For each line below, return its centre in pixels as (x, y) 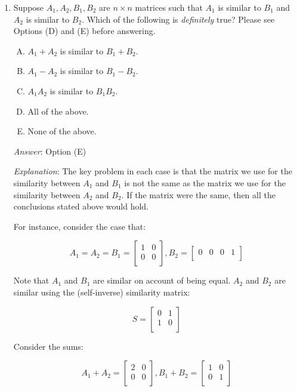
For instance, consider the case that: (80, 226)
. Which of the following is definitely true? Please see (178, 19)
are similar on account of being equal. (162, 280)
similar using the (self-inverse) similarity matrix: (102, 292)
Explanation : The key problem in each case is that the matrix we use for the (153, 171)
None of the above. (62, 131)
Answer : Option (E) (50, 151)
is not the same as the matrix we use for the (205, 182)
